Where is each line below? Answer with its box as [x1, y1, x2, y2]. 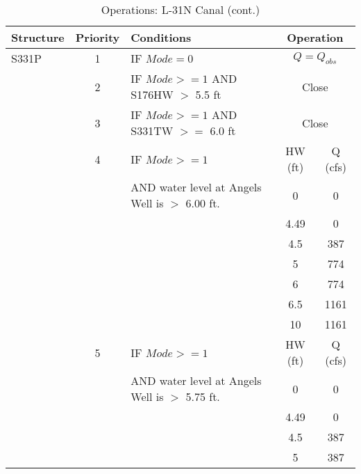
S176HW [131, 86, 174, 102]
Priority [75, 29, 120, 45]
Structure [11, 29, 65, 45]
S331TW [131, 123, 174, 139]
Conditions [131, 29, 192, 45]
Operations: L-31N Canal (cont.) [101, 1, 260, 17]
